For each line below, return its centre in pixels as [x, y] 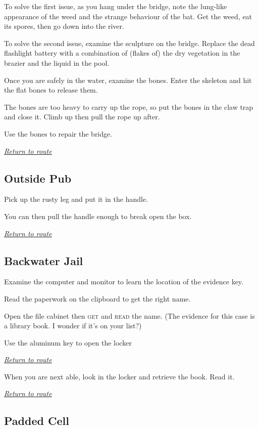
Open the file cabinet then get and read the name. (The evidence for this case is [129, 315]
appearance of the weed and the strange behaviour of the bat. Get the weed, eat [128, 16]
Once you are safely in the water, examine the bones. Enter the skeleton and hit [128, 80]
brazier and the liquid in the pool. [57, 62]
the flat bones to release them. [51, 90]
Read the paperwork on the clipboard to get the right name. [97, 298]
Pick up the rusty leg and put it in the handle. [76, 199]
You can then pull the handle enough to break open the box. [98, 216]
